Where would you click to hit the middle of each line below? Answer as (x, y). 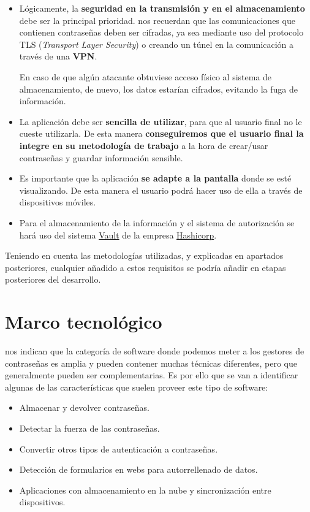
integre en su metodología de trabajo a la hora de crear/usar (144, 145)
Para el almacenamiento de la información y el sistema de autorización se (157, 222)
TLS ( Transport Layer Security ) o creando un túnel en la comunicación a (157, 44)
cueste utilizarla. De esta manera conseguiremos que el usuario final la (161, 133)
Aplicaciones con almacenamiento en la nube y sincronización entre (145, 490)
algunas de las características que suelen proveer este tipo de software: (137, 387)
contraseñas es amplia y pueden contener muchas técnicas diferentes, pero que (151, 363)
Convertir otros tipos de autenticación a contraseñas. (119, 449)
